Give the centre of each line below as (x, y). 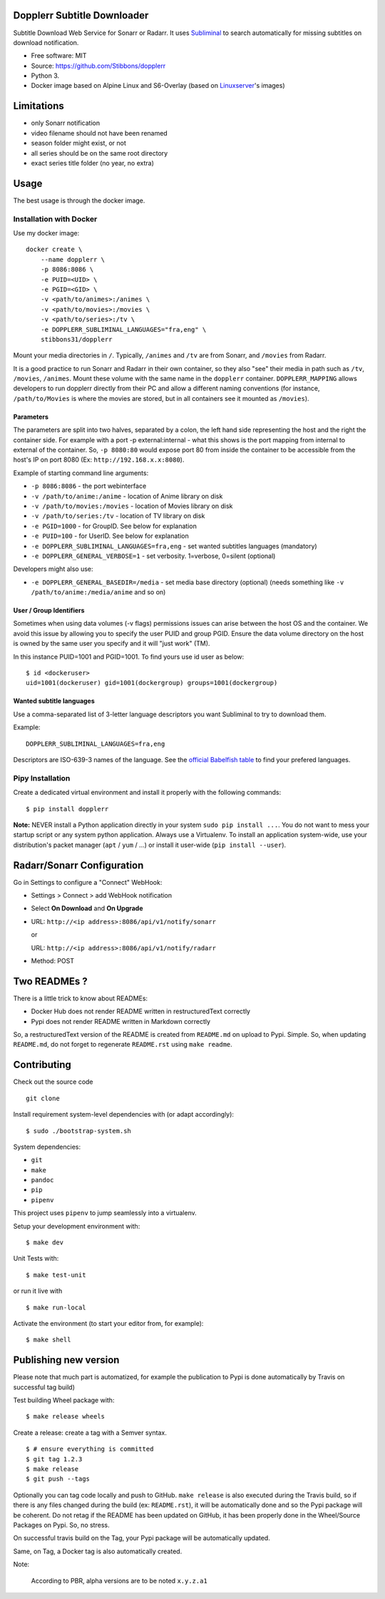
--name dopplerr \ (73, 259)
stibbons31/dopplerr (76, 339)
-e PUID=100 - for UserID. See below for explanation (110, 536)
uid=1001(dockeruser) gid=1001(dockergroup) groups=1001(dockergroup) (152, 683)
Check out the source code (53, 1082)
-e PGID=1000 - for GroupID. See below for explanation (114, 526)
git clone (43, 1098)
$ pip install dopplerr (67, 809)
